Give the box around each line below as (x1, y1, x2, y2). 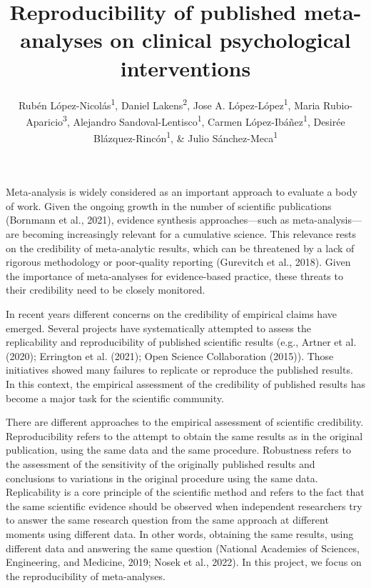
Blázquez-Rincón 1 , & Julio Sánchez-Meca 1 (93, 129, 278, 145)
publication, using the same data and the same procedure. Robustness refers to (6, 442, 351, 457)
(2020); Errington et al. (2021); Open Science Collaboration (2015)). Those (6, 348, 334, 363)
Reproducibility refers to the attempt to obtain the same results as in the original (6, 428, 363, 443)
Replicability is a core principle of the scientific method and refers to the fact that (6, 484, 365, 499)
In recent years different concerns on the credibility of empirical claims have (6, 307, 337, 321)
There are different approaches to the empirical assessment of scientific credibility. (6, 414, 364, 429)
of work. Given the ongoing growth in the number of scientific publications (6, 198, 332, 213)
